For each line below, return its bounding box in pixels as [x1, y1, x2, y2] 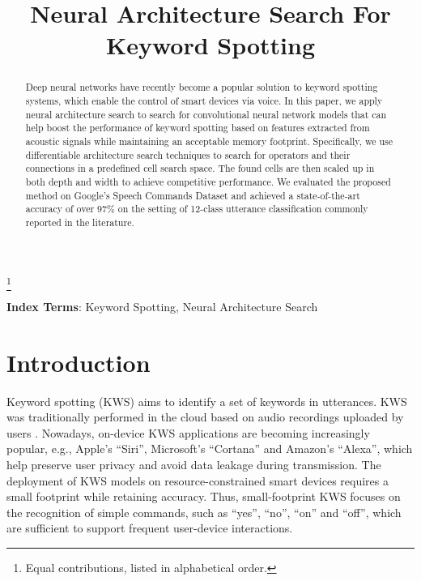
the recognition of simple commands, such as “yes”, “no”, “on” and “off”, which [6, 503, 402, 520]
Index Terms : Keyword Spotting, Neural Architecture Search [6, 297, 318, 314]
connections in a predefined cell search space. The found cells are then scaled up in [25, 161, 375, 175]
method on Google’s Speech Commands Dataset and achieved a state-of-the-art [25, 188, 360, 202]
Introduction [6, 345, 151, 378]
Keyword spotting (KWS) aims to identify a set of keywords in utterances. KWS [6, 392, 407, 409]
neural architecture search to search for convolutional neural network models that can [25, 107, 387, 121]
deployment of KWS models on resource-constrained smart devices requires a [6, 472, 389, 489]
